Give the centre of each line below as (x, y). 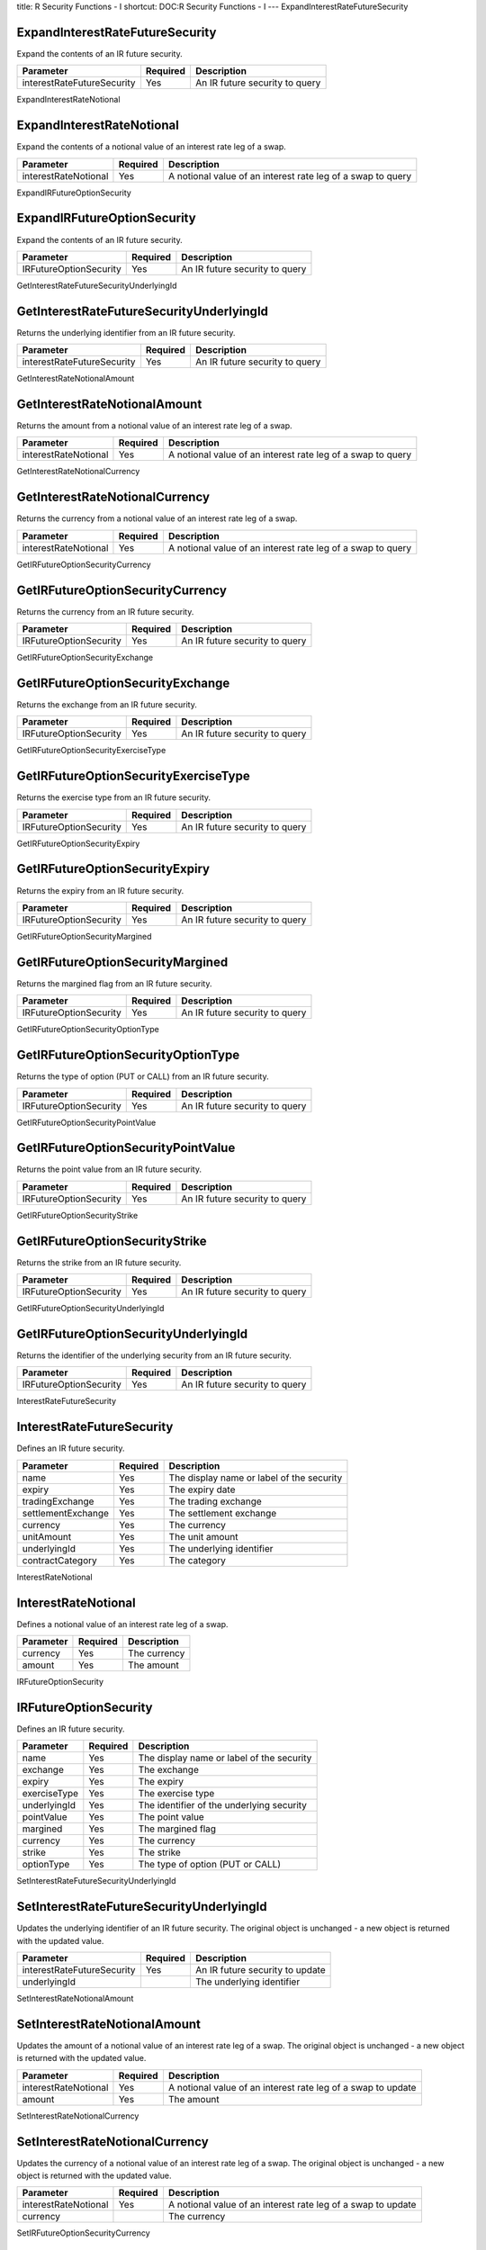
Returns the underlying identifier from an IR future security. (126, 332)
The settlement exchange (223, 1513)
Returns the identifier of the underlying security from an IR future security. (154, 1355)
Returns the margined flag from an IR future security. (114, 983)
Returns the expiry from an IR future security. (100, 890)
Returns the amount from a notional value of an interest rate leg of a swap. (154, 426)
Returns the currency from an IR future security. (105, 611)
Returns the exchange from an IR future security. (107, 704)
